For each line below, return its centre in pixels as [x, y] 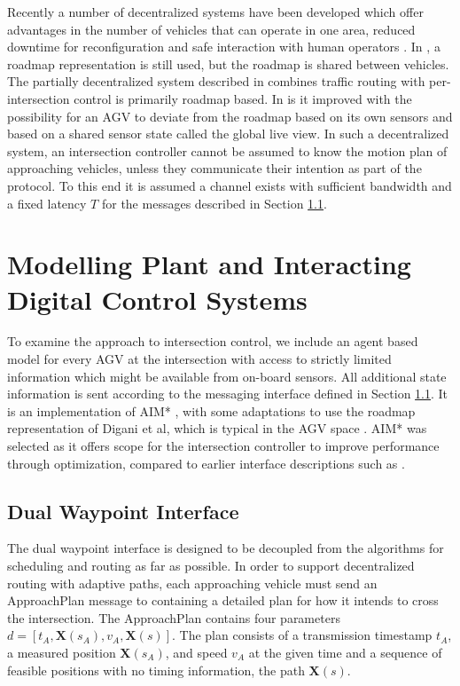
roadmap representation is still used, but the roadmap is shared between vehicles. [228, 63]
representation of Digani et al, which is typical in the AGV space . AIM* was [217, 428]
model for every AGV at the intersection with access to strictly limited [199, 359]
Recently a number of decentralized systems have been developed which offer [215, 12]
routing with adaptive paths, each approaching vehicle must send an [192, 583]
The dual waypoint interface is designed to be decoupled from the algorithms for [226, 548]
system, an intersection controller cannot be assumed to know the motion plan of [227, 150]
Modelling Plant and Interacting [209, 264]
